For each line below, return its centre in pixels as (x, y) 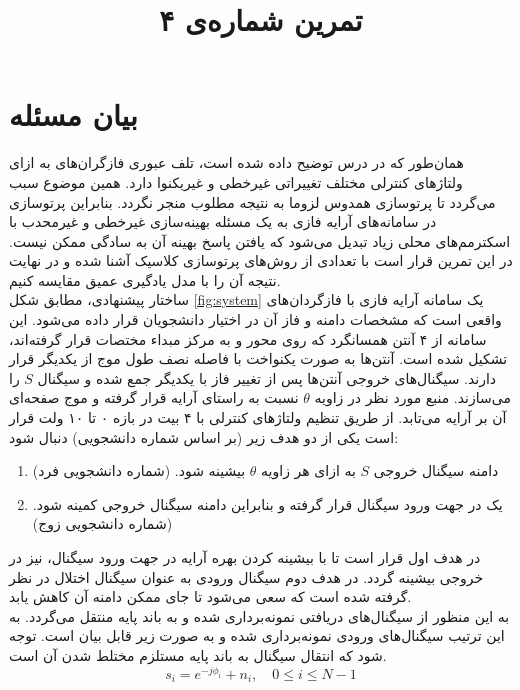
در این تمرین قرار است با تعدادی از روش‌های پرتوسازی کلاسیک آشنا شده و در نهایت (261, 260)
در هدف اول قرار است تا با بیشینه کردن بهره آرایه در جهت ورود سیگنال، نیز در (245, 557)
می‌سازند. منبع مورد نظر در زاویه (412, 397)
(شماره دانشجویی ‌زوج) (102, 523)
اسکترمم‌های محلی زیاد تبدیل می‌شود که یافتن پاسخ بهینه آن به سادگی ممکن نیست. (260, 240)
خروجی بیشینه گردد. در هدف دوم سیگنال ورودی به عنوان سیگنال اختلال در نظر (246, 576)
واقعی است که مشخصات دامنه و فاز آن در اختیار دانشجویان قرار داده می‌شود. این (255, 319)
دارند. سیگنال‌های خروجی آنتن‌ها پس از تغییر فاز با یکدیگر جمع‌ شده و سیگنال (267, 377)
